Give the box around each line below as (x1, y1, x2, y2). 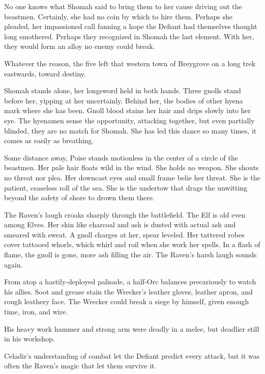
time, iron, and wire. (4, 306, 68, 317)
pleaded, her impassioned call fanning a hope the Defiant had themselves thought (4, 21, 257, 32)
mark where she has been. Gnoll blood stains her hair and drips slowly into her (4, 105, 251, 116)
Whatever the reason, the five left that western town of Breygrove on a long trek (4, 58, 256, 68)
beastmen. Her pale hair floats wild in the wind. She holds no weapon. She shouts (4, 162, 259, 173)
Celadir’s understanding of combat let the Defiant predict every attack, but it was (4, 350, 260, 361)
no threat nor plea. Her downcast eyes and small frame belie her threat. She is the (4, 172, 260, 182)
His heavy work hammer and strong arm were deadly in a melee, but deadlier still (4, 323, 259, 334)
